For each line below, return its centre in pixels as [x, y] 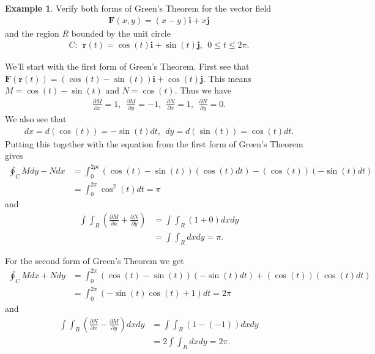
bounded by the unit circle [121, 33]
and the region [32, 33]
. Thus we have [203, 90]
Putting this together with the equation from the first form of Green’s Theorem [154, 143]
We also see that [36, 118]
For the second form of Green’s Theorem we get [95, 260]
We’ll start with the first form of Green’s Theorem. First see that [127, 66]
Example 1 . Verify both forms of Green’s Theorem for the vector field [138, 8]
